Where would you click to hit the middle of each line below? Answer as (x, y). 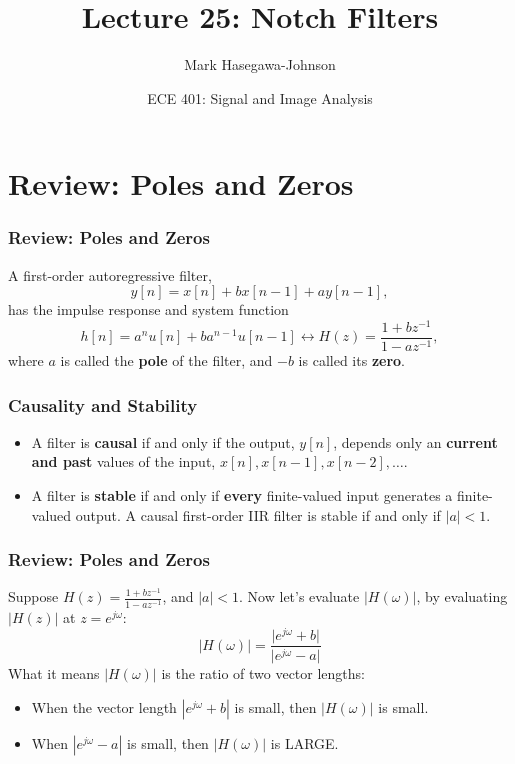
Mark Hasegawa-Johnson (260, 64)
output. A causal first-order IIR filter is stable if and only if (258, 514)
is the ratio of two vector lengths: (263, 673)
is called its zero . (351, 360)
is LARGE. (304, 742)
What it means (54, 673)
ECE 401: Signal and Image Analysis (260, 97)
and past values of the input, (123, 461)
